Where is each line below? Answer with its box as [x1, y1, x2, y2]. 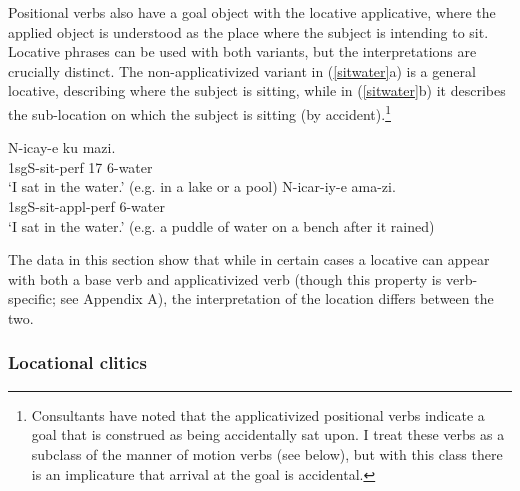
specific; [8, 288, 56, 309]
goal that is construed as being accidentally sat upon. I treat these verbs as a [31, 424, 505, 445]
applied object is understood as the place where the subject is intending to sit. [8, 21, 489, 42]
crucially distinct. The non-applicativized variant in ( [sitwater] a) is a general [8, 60, 476, 81]
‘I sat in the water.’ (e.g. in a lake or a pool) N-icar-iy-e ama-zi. [8, 176, 396, 197]
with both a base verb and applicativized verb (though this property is [8, 268, 442, 289]
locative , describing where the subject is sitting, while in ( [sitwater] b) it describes [8, 80, 506, 101]
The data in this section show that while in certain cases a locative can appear [8, 249, 490, 270]
